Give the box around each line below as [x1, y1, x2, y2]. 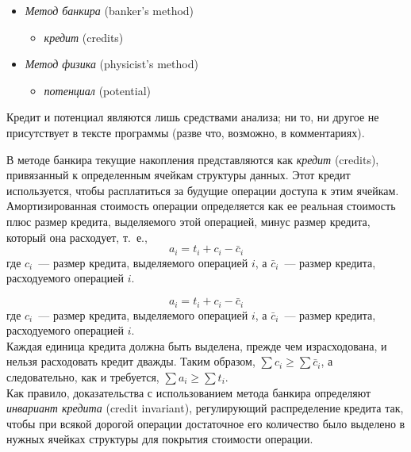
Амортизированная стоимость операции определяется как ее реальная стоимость [6, 197, 396, 214]
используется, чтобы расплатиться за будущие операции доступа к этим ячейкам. [6, 182, 399, 198]
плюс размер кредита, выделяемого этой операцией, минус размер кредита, [6, 213, 371, 229]
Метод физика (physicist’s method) [25, 56, 198, 72]
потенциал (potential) [44, 82, 151, 98]
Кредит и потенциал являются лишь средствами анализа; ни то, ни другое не [6, 109, 379, 125]
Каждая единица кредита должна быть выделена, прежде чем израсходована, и [6, 337, 387, 354]
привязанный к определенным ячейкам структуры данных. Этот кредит [6, 167, 351, 183]
